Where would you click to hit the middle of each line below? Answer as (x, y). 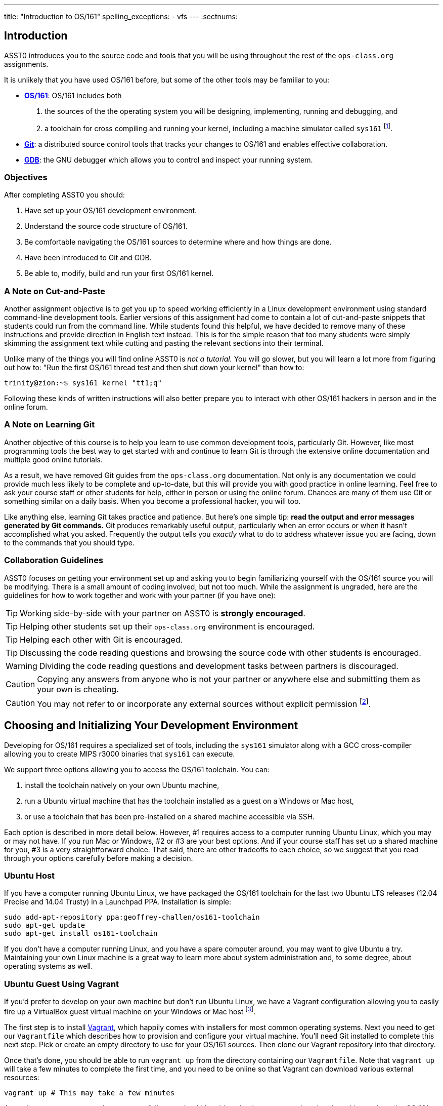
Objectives (26, 177)
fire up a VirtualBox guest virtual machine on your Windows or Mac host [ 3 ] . (130, 1011)
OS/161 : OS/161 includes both (73, 95)
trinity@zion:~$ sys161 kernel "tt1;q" (83, 383)
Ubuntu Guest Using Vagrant (62, 984)
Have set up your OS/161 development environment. (111, 211)
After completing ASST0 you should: (65, 195)
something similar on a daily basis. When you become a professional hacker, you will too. (152, 501)
